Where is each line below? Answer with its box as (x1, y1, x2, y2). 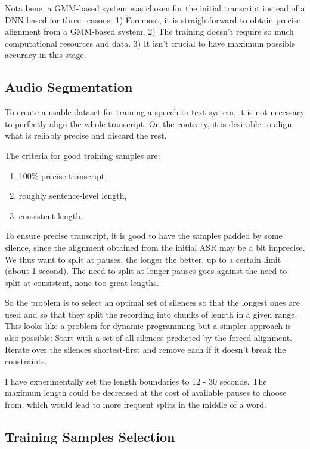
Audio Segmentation (5, 78, 133, 96)
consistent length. (18, 209, 83, 222)
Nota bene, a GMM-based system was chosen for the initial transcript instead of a (5, 2, 305, 14)
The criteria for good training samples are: (5, 149, 160, 161)
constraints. (5, 355, 47, 367)
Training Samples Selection (5, 428, 175, 446)
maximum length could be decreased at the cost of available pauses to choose (5, 386, 287, 399)
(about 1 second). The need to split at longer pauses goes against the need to (5, 265, 287, 277)
